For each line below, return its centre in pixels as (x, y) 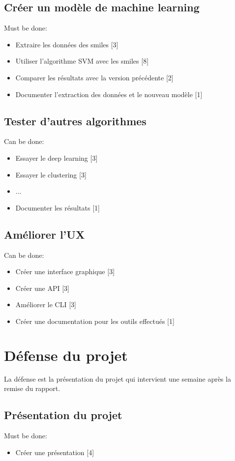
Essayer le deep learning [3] (57, 158)
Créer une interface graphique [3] (65, 271)
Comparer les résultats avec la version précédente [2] (94, 77)
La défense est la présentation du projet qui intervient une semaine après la (117, 378)
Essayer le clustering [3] (51, 174)
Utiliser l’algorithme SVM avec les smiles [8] (82, 61)
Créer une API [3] (42, 288)
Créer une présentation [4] (55, 452)
